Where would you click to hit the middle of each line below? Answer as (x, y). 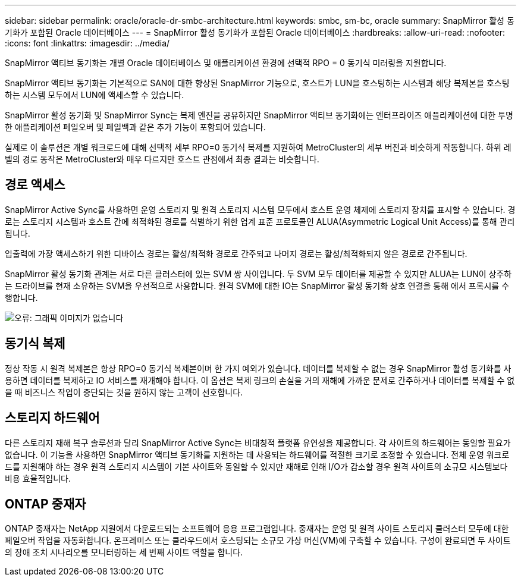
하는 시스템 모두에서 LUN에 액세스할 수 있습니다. (95, 95)
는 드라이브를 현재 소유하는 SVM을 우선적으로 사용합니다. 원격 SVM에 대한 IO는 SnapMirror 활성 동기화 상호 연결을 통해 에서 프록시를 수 (257, 285)
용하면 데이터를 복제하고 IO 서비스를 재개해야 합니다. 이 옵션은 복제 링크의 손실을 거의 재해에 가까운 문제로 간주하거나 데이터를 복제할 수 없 (260, 380)
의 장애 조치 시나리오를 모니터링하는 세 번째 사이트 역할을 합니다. (124, 552)
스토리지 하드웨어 (52, 418)
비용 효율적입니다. (38, 478)
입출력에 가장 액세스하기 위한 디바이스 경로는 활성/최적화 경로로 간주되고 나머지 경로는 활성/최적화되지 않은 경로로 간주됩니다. (236, 253)
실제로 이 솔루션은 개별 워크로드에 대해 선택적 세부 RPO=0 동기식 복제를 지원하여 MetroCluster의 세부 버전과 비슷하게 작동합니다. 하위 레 (258, 147)
